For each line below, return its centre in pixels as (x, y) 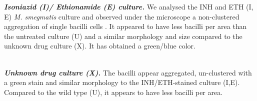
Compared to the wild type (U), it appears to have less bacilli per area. (113, 92)
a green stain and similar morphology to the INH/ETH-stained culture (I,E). (122, 82)
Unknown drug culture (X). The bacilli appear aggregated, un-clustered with (128, 72)
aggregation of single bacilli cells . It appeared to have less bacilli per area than (125, 26)
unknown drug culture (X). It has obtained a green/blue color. (100, 46)
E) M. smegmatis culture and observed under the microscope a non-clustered (122, 16)
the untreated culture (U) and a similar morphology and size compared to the (123, 36)
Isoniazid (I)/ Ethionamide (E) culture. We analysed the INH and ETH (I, (129, 6)
